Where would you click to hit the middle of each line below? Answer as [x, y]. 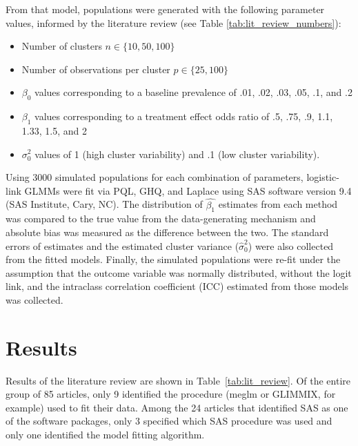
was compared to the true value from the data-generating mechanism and [161, 219]
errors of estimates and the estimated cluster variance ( [122, 245]
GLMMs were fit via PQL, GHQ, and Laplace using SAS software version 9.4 [188, 190]
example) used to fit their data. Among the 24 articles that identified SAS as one [177, 407]
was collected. [34, 299]
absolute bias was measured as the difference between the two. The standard [167, 232]
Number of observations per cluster [96, 69]
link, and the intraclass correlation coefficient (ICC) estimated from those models [177, 286]
